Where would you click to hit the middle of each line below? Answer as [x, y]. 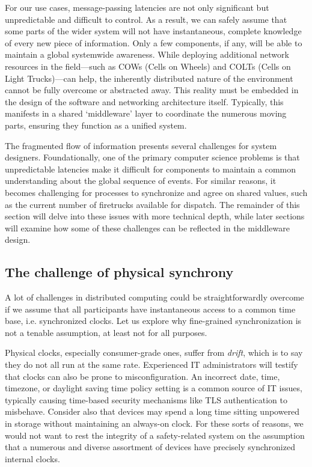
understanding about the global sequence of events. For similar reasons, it [141, 181]
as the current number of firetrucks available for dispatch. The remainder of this [152, 204]
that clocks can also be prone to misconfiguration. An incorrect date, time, [142, 376]
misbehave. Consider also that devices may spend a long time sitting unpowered [152, 411]
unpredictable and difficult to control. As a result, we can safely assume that [146, 19]
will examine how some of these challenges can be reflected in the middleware [147, 227]
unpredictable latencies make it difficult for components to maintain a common [150, 169]
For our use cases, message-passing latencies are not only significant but [137, 7]
